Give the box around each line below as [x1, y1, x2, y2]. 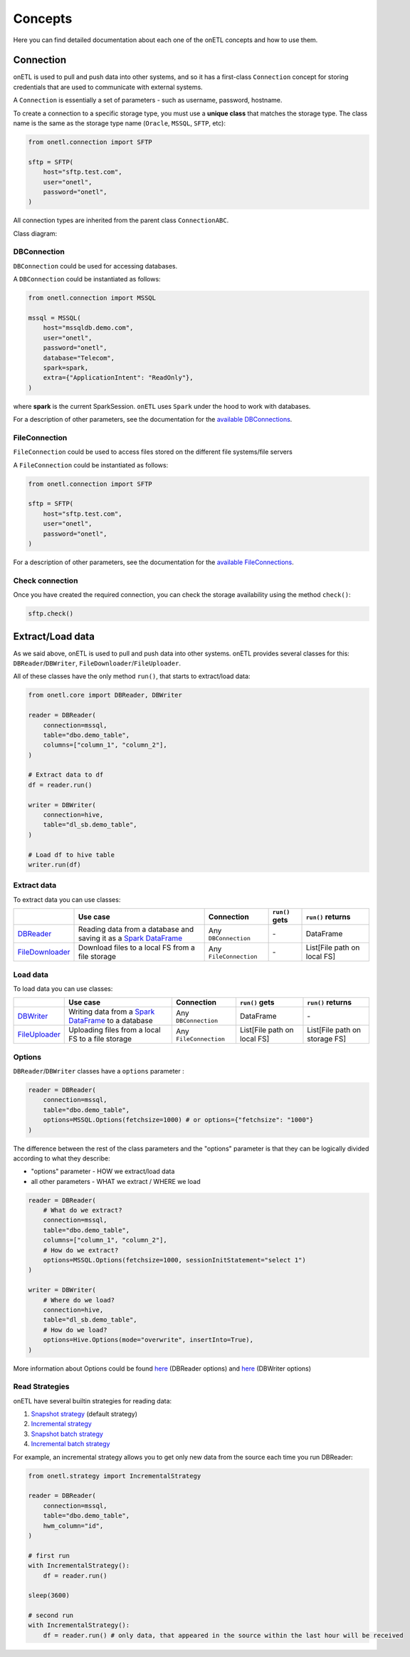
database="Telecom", [43, 353, 115, 362]
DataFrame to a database [68, 1016, 153, 1026]
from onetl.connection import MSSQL [28, 294, 157, 302]
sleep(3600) [28, 1591, 70, 1599]
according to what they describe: [13, 1154, 110, 1163]
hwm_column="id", [43, 1522, 104, 1529]
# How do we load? [43, 1326, 107, 1334]
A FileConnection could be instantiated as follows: [13, 460, 169, 469]
